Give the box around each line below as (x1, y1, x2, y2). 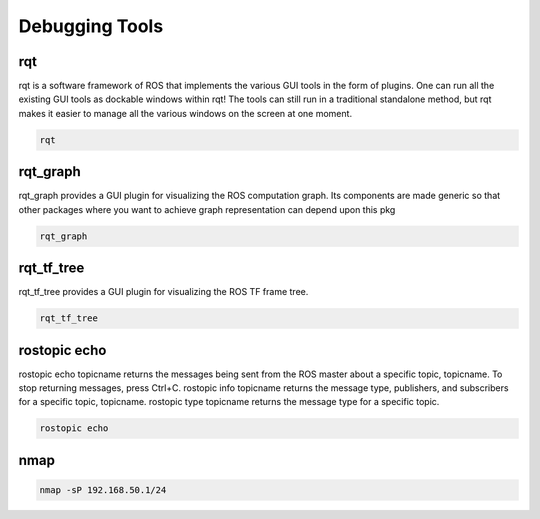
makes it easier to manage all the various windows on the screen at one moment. (18, 107, 353, 119)
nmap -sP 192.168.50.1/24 (39, 485, 167, 496)
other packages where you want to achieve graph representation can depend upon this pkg (18, 203, 396, 215)
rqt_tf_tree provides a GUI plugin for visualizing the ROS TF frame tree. (18, 286, 309, 298)
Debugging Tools (18, 15, 164, 37)
